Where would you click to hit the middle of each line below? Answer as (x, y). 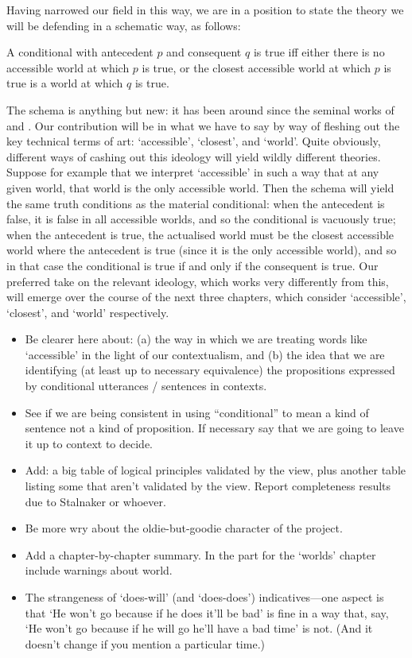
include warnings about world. (99, 570)
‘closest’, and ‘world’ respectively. (88, 312)
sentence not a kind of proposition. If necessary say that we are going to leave (214, 428)
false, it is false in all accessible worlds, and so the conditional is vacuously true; (201, 219)
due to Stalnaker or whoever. (95, 501)
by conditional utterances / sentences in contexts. (146, 386)
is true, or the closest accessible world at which (256, 67)
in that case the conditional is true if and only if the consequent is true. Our (192, 265)
